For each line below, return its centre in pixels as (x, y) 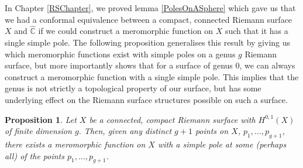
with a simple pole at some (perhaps (222, 144)
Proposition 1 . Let (41, 119)
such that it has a (256, 31)
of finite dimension (38, 131)
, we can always (267, 65)
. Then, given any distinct (125, 131)
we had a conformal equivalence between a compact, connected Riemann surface (149, 19)
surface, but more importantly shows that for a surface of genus (119, 65)
